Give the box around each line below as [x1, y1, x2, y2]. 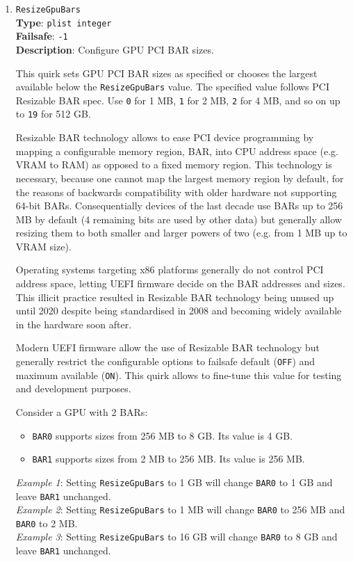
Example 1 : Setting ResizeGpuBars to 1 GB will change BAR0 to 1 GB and [15, 474, 333, 489]
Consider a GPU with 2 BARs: [15, 404, 148, 419]
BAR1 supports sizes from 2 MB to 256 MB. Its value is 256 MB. [32, 451, 305, 466]
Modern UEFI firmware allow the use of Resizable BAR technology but [15, 340, 320, 355]
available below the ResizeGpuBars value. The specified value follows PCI [15, 79, 329, 94]
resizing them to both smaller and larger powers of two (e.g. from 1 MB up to [15, 225, 347, 240]
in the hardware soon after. [15, 316, 132, 331]
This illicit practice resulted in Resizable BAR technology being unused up [15, 289, 334, 304]
